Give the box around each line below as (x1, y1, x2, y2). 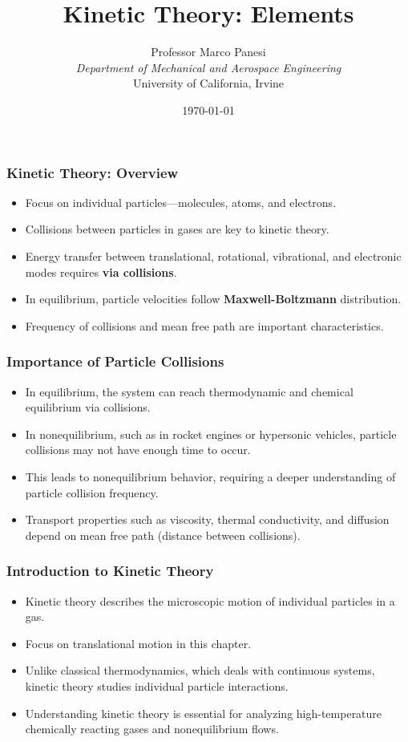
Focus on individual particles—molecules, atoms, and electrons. (25, 193, 337, 210)
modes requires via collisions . (25, 263, 177, 280)
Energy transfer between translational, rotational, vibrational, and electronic (25, 247, 402, 264)
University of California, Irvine (132, 75, 285, 91)
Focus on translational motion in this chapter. (25, 635, 252, 651)
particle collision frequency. (25, 484, 159, 501)
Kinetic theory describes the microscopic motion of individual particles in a (25, 592, 395, 609)
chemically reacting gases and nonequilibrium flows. (25, 720, 279, 737)
